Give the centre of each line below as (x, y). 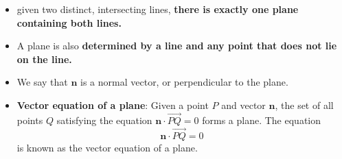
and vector (243, 105)
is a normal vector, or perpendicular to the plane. (184, 82)
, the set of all (304, 105)
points (30, 120)
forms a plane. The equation (262, 120)
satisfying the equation (104, 120)
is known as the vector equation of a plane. (107, 147)
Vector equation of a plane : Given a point (113, 105)
